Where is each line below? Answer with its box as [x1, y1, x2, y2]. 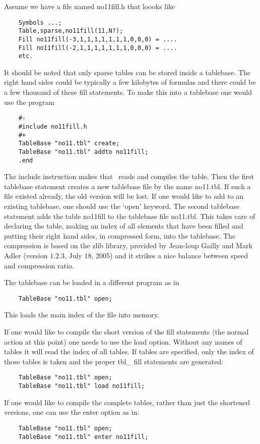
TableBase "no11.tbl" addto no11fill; [18, 148, 149, 155]
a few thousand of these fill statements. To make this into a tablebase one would [4, 87, 252, 97]
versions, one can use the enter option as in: [4, 407, 140, 417]
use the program [4, 96, 54, 107]
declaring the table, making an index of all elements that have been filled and [4, 220, 243, 231]
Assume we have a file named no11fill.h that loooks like [4, 1, 175, 11]
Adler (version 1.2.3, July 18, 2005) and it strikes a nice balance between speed [4, 250, 248, 260]
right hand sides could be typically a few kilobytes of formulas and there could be [4, 77, 256, 87]
